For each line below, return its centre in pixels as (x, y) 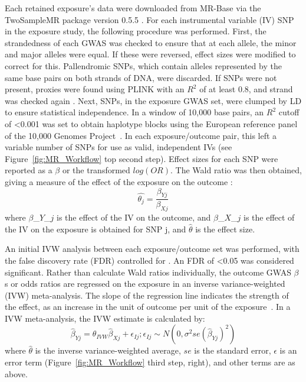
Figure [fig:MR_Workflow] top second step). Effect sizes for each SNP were (142, 158)
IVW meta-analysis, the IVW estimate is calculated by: (105, 318)
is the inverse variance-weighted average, (108, 350)
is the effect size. (225, 229)
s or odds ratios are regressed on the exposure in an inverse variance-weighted (145, 284)
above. (16, 373)
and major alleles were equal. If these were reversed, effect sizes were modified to (150, 54)
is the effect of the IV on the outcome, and (134, 217)
